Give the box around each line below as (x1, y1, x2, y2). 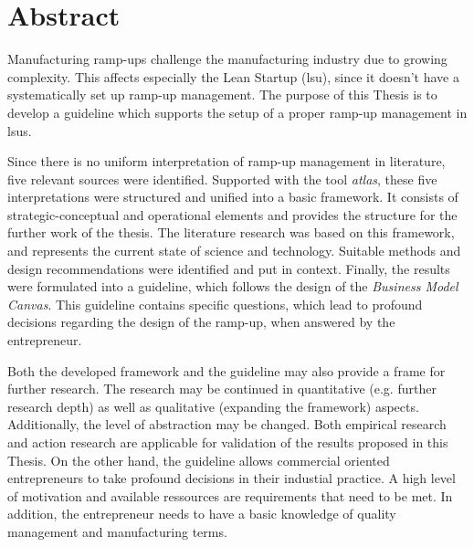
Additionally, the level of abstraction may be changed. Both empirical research (7, 415, 447, 434)
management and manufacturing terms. (7, 521, 227, 541)
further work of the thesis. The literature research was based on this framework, (7, 223, 455, 242)
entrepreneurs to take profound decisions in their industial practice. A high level (7, 468, 456, 488)
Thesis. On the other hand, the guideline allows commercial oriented (7, 450, 390, 469)
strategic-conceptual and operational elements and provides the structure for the (7, 205, 458, 224)
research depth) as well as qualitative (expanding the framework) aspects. (7, 396, 419, 416)
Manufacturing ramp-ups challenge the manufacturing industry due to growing (7, 49, 448, 68)
